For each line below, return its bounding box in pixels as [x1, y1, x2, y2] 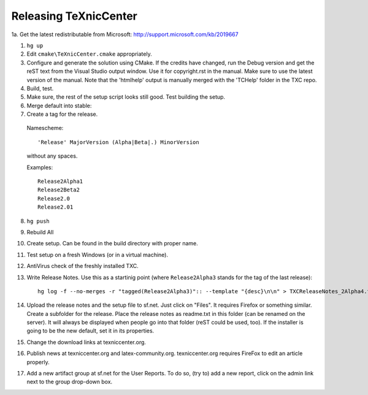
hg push [26, 218, 50, 224]
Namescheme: [26, 125, 64, 132]
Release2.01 [37, 204, 74, 211]
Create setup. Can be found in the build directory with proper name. [26, 240, 199, 247]
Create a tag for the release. [26, 110, 98, 118]
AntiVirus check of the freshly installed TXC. [26, 263, 139, 270]
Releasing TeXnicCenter [11, 9, 137, 23]
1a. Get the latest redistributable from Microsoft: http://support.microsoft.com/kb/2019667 [11, 31, 239, 38]
